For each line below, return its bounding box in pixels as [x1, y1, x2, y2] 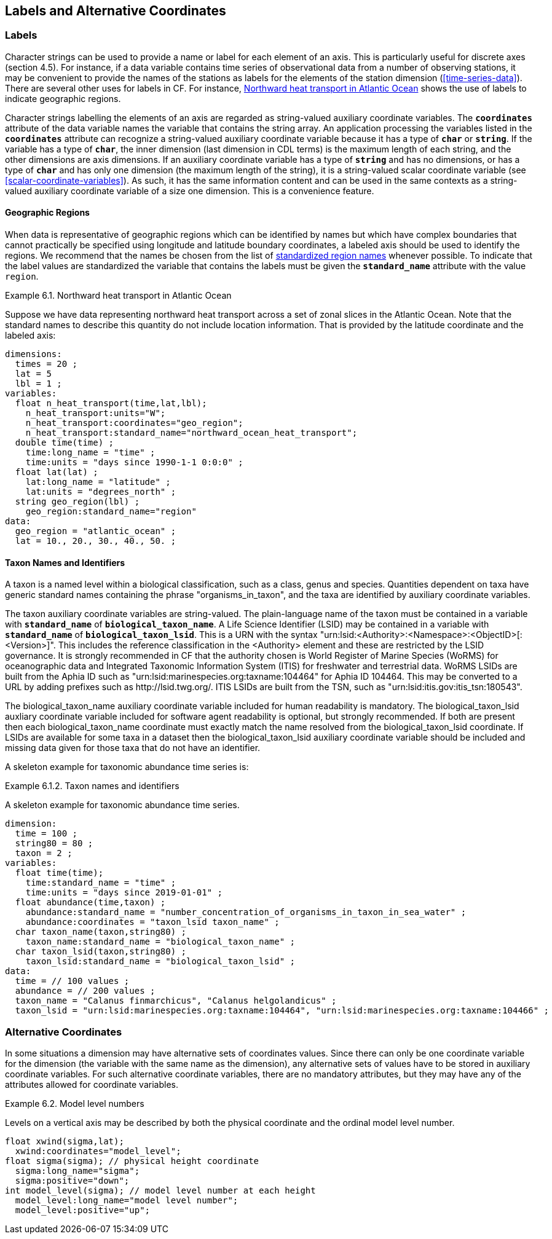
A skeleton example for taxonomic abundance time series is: [5, 761, 249, 773]
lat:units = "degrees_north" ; [25, 487, 176, 497]
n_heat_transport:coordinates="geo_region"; [25, 418, 243, 428]
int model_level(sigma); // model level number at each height [5, 1185, 316, 1195]
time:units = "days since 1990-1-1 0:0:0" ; [25, 457, 243, 468]
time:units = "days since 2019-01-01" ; [25, 887, 223, 898]
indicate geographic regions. [5, 93, 121, 104]
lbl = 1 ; [15, 379, 62, 389]
